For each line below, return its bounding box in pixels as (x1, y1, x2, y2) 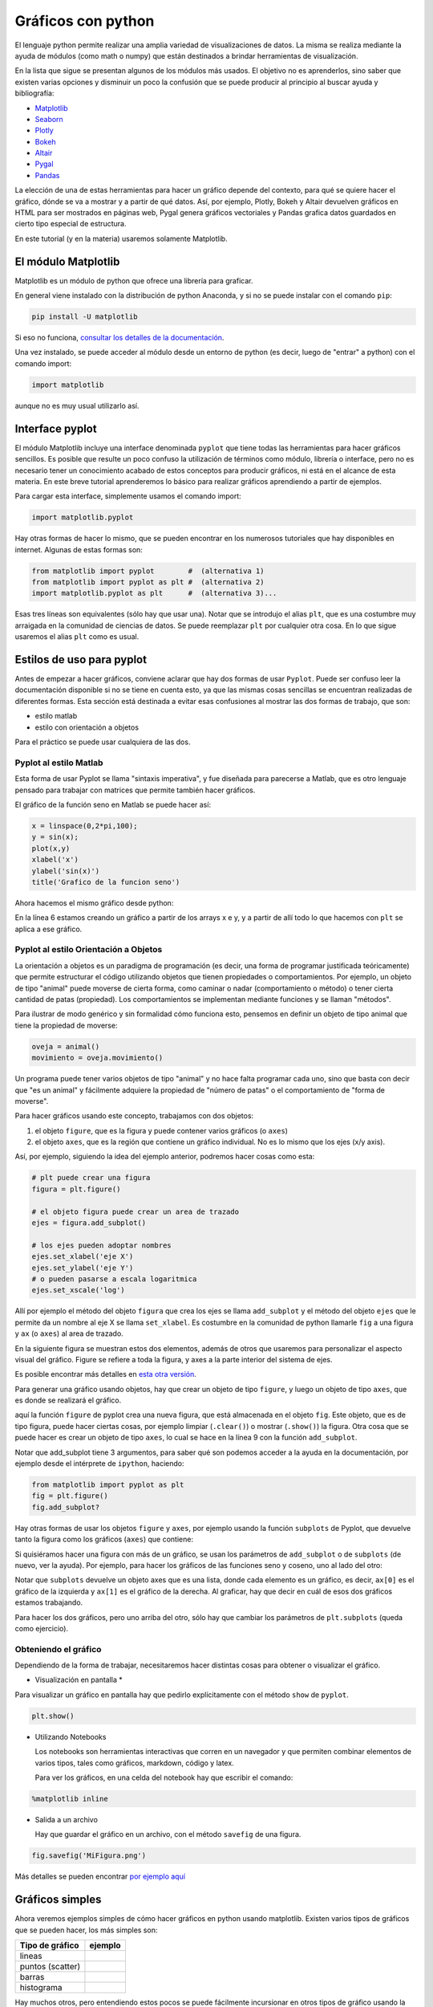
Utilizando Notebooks (34, 1732, 107, 1741)
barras (19, 1971, 45, 1982)
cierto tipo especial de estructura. (14, 219, 127, 229)
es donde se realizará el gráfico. (14, 1395, 122, 1405)
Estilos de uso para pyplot (14, 653, 148, 666)
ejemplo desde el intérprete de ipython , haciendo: (14, 1459, 184, 1468)
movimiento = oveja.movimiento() (31, 1053, 164, 1063)
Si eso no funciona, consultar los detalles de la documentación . (14, 333, 225, 343)
